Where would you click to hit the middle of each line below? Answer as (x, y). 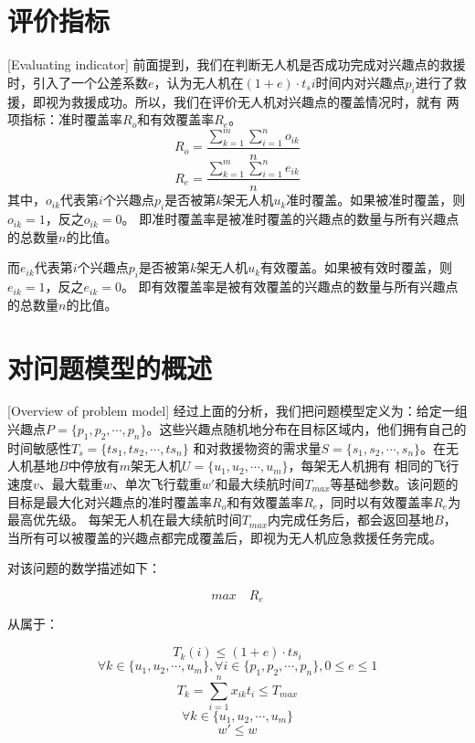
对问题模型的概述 (110, 367)
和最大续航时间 (260, 484)
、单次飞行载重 (157, 484)
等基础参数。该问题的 (394, 484)
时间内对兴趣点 (360, 82)
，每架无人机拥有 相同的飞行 (374, 466)
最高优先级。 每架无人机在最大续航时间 (125, 520)
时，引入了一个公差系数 (78, 82)
